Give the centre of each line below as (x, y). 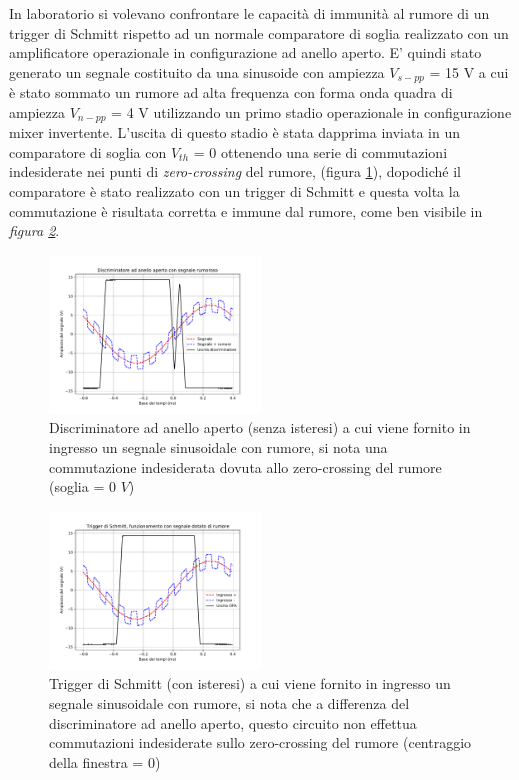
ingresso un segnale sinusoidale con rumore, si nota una (218, 447)
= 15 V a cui (469, 71)
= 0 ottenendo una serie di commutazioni (320, 151)
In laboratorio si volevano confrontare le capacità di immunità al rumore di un (249, 13)
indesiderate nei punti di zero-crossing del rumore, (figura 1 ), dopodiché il (235, 171)
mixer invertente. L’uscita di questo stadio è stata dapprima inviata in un (234, 132)
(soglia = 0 (82, 486)
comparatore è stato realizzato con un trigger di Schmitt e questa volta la (234, 191)
